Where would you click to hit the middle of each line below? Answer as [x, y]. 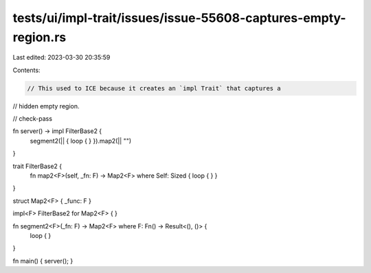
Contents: [26, 70]
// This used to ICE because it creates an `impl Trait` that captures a [154, 88]
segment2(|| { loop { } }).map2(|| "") [81, 141]
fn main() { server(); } [43, 261]
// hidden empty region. [46, 106]
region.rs [40, 37]
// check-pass [33, 119]
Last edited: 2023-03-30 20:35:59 [61, 58]
